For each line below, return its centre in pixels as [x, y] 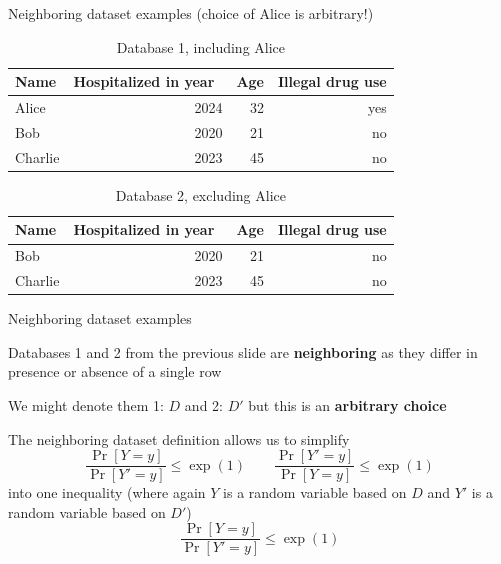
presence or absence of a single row [115, 371]
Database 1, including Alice [201, 46]
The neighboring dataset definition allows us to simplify [179, 438]
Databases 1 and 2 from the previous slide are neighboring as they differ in [243, 351]
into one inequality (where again [107, 492]
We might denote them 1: [86, 404]
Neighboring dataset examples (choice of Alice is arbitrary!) [191, 13]
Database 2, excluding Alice [200, 194]
